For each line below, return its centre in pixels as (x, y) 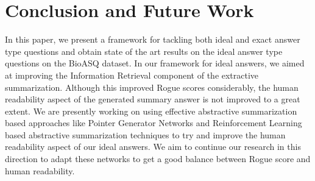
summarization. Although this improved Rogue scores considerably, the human (152, 87)
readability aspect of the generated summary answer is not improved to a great (153, 99)
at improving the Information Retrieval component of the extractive (132, 75)
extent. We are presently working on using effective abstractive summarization (151, 111)
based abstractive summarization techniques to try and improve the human (145, 134)
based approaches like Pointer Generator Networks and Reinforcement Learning (154, 123)
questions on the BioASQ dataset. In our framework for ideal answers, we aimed (155, 63)
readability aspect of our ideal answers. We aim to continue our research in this (153, 147)
